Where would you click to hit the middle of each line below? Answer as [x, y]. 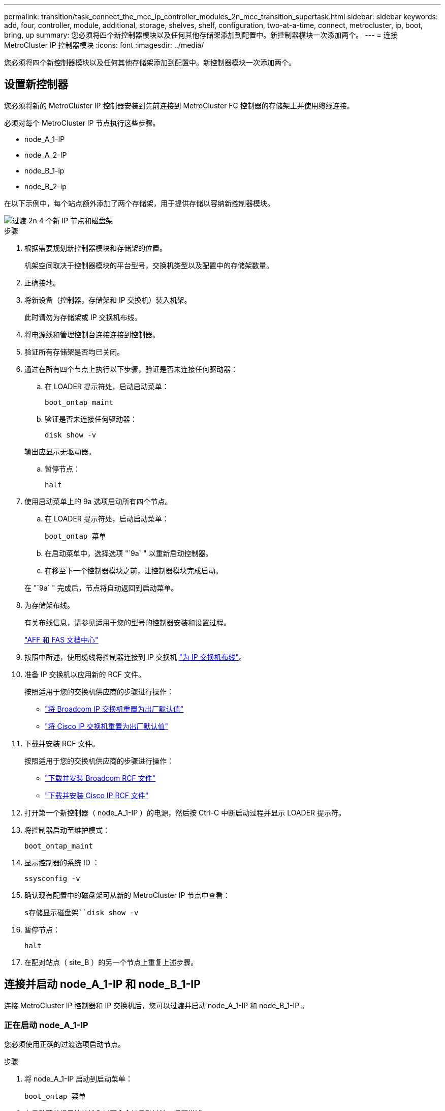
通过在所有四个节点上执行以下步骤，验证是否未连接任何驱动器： [131, 369]
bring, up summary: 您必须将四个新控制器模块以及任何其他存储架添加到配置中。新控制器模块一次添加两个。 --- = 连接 [201, 35]
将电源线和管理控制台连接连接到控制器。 [92, 334]
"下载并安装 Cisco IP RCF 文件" [97, 795]
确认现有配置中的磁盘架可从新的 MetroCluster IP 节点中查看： [127, 895]
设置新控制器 [36, 84]
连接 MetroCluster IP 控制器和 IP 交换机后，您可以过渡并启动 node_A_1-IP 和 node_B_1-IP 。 [156, 1005]
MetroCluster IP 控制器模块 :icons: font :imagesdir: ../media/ [104, 45]
